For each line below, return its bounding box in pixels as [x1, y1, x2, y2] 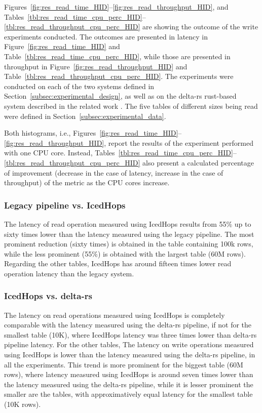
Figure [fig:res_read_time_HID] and [4, 41, 120, 52]
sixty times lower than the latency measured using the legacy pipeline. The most [4, 228, 254, 239]
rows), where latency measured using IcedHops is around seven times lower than [4, 369, 253, 380]
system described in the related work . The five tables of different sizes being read [4, 100, 258, 111]
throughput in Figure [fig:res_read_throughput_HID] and [4, 61, 188, 71]
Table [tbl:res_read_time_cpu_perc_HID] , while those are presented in [4, 51, 231, 61]
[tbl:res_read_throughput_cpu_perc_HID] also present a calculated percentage [4, 157, 254, 168]
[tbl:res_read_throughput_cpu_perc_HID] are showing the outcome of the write [4, 21, 258, 32]
